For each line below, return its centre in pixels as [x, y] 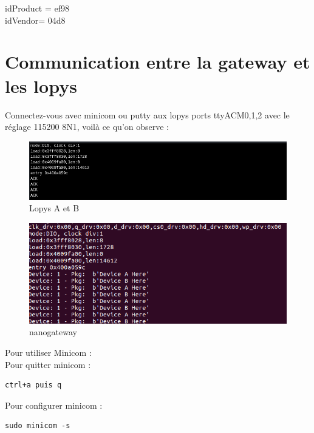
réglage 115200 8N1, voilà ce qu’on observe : [87, 127]
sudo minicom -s [38, 426]
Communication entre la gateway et [158, 62]
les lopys [41, 85]
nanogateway [53, 332]
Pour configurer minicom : [54, 405]
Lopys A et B [54, 208]
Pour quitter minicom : [48, 364]
